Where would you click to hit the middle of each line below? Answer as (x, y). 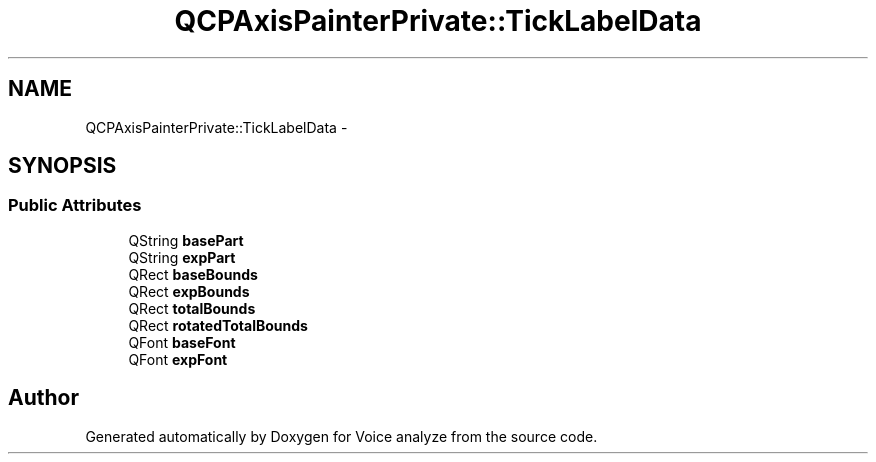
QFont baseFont (182, 342)
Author (43, 398)
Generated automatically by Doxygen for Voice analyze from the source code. (341, 436)
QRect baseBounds (193, 274)
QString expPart (182, 257)
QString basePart (186, 240)
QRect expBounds (189, 291)
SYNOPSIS (62, 166)
